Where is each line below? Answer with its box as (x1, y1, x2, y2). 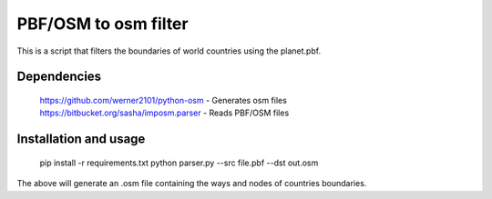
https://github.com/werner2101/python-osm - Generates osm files (39, 95, 287, 105)
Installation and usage (16, 132, 146, 147)
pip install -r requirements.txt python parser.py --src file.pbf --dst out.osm (39, 157, 319, 168)
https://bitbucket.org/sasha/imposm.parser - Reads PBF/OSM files (39, 107, 290, 118)
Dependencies (16, 69, 102, 85)
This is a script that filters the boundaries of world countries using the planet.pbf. (16, 45, 322, 56)
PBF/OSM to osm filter (16, 14, 189, 34)
